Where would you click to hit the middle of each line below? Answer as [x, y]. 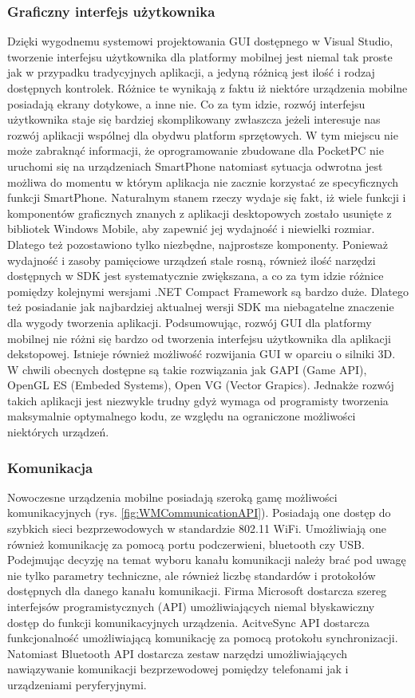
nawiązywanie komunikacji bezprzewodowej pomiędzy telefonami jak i [178, 669]
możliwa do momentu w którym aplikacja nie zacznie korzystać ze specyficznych [203, 181]
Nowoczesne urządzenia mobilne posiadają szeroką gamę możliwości [172, 497]
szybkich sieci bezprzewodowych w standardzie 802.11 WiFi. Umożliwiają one [197, 528]
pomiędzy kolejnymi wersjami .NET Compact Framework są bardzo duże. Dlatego [208, 291]
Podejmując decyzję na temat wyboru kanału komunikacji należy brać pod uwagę [207, 560]
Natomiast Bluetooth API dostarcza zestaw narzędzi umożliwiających [178, 653]
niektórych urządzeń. [58, 432]
